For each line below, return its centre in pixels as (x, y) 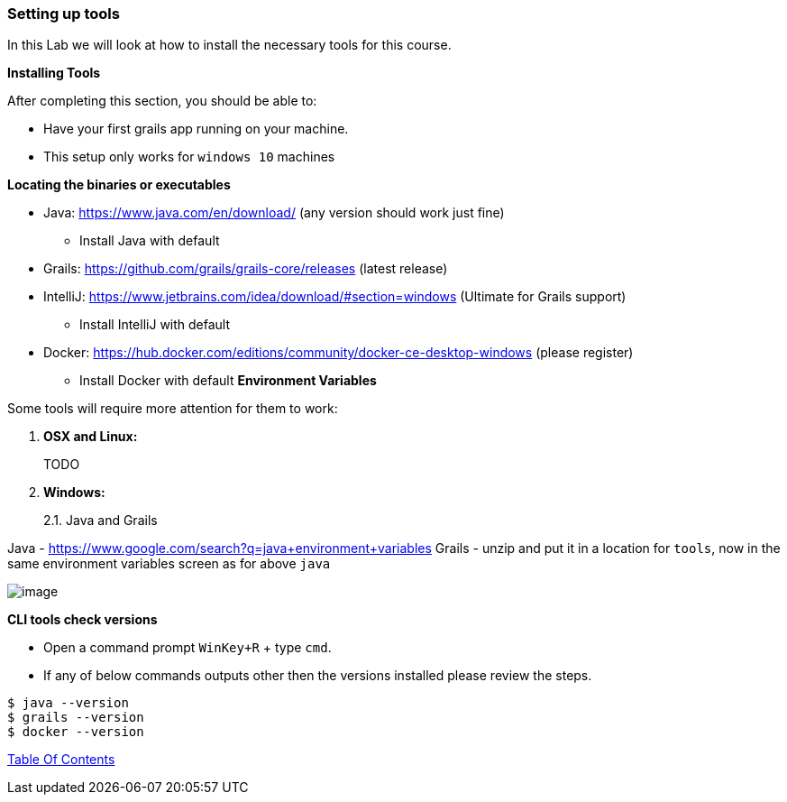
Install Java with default (150, 241)
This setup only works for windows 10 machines (189, 157)
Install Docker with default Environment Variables (228, 381)
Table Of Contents (61, 760)
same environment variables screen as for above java (169, 564)
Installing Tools (54, 73)
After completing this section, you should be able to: (162, 101)
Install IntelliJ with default (155, 325)
